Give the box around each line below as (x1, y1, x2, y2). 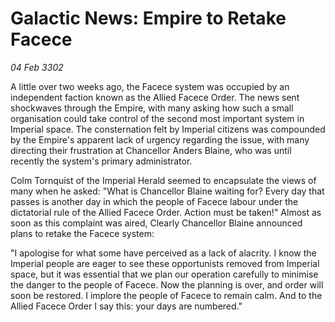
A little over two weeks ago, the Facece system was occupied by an (10, 80, 290, 92)
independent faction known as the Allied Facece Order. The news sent (10, 91, 300, 103)
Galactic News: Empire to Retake (10, 7, 287, 30)
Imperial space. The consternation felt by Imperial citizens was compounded (10, 123, 326, 135)
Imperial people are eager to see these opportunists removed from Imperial (10, 257, 320, 269)
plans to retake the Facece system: (10, 227, 155, 239)
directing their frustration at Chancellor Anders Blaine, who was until (10, 144, 292, 156)
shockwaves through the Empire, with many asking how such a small (10, 102, 294, 114)
